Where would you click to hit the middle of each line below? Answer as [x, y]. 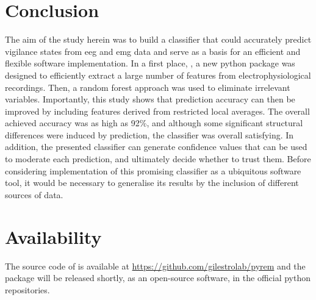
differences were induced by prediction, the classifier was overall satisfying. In [149, 134]
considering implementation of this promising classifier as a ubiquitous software [153, 170]
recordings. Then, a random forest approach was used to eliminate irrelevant [148, 87]
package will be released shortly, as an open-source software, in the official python [158, 278]
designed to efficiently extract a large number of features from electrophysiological [158, 75]
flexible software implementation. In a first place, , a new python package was [150, 63]
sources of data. [34, 194]
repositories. [27, 289]
